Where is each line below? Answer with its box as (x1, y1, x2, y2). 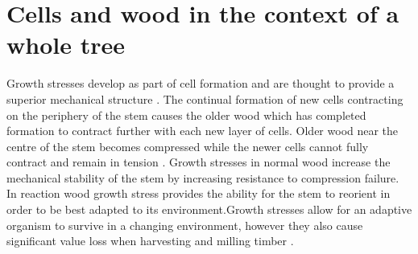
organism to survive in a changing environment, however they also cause (6, 216, 363, 233)
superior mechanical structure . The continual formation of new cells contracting (6, 90, 404, 107)
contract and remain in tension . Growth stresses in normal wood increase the (6, 154, 391, 170)
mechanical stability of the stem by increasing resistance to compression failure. (6, 169, 399, 186)
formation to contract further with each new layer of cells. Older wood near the (6, 122, 399, 139)
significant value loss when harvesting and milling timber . (6, 232, 294, 249)
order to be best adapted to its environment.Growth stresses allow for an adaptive (6, 201, 412, 218)
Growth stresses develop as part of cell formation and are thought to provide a (6, 75, 395, 92)
